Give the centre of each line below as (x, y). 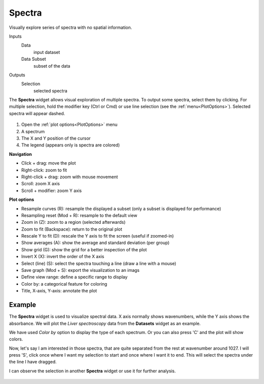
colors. (16, 339)
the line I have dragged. (33, 362)
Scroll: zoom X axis (41, 184)
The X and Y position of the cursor (56, 138)
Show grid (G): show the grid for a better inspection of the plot (84, 249)
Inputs (15, 36)
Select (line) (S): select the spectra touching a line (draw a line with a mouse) (99, 263)
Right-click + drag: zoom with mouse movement (70, 177)
